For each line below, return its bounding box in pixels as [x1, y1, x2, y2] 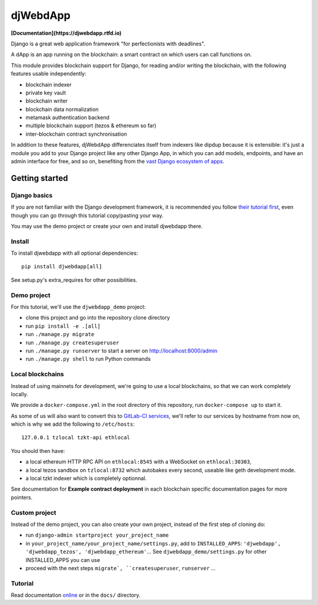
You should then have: [11, 447, 65, 454]
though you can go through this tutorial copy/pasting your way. [11, 212, 164, 219]
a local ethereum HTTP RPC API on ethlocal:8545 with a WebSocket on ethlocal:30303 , [25, 458, 252, 465]
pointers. [11, 494, 32, 501]
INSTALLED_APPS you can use [25, 556, 100, 563]
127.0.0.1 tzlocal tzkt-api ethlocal [21, 434, 131, 441]
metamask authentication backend [25, 114, 110, 121]
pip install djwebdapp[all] [21, 263, 102, 270]
